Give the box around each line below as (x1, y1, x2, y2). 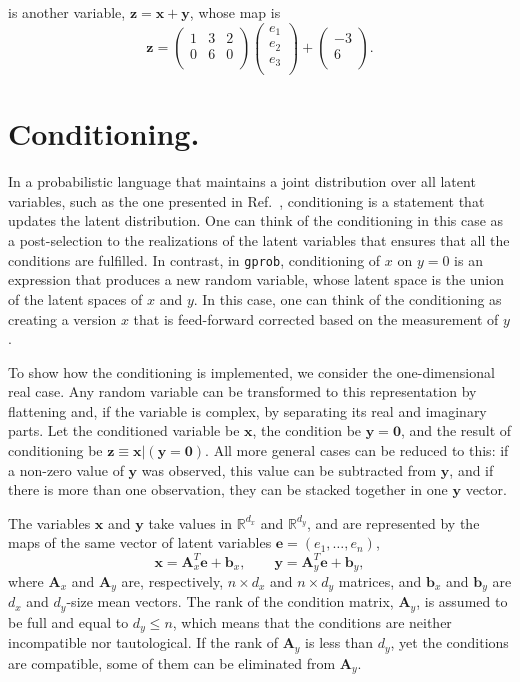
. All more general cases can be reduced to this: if (205, 440, 509, 461)
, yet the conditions (390, 632, 509, 653)
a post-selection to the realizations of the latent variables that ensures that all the (8, 230, 510, 251)
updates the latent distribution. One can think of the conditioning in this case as (8, 210, 504, 231)
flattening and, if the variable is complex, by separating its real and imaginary (8, 400, 487, 421)
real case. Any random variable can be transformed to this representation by (8, 381, 477, 402)
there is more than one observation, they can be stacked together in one (8, 479, 448, 500)
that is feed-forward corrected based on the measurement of (133, 308, 499, 329)
